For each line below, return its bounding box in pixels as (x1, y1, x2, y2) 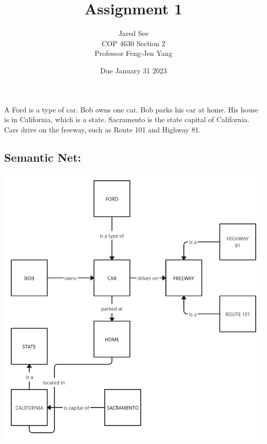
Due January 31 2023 (100, 65, 167, 75)
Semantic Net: (4, 149, 82, 165)
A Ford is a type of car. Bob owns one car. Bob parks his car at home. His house (4, 104, 259, 114)
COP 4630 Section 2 (102, 37, 165, 48)
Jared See (118, 28, 149, 38)
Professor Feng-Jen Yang (94, 48, 173, 59)
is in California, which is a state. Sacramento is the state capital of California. (4, 114, 250, 125)
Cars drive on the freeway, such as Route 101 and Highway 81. (4, 124, 201, 134)
